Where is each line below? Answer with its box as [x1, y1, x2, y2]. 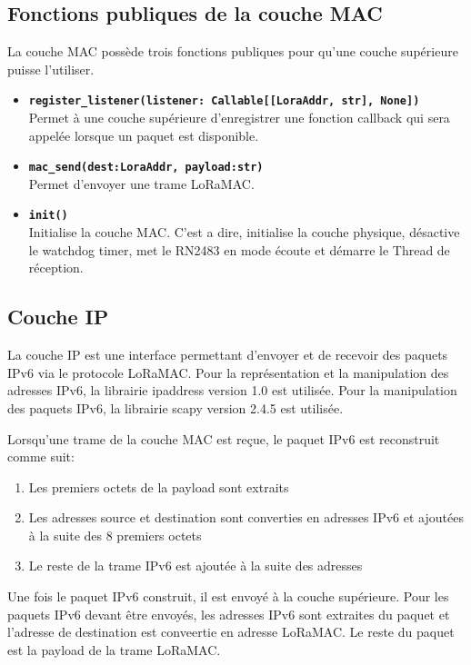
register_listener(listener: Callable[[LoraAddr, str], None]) [28, 94, 420, 108]
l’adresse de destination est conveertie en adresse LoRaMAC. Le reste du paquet [7, 622, 455, 641]
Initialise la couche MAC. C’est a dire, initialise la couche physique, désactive [28, 223, 460, 242]
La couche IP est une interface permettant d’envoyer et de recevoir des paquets [7, 345, 448, 364]
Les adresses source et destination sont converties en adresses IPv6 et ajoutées [28, 508, 464, 527]
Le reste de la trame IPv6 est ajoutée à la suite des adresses [28, 556, 363, 575]
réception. [28, 258, 84, 277]
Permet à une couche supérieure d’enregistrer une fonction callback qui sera [28, 108, 450, 127]
